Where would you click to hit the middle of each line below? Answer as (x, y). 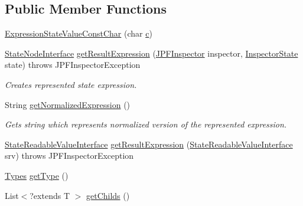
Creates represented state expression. (71, 84)
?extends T (50, 195)
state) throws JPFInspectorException (73, 65)
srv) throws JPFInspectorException (69, 156)
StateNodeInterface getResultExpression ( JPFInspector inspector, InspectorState (151, 53)
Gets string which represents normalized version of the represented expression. (146, 124)
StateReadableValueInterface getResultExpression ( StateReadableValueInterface (149, 144)
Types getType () (37, 175)
